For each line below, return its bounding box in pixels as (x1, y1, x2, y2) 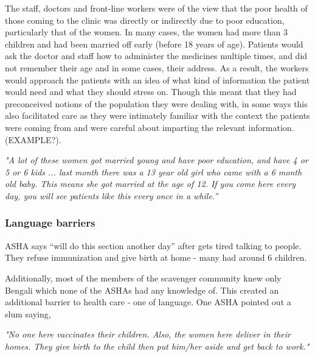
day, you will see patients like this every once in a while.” (5, 189, 218, 202)
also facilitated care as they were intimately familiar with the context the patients (5, 109, 310, 122)
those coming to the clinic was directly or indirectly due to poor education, (5, 13, 285, 26)
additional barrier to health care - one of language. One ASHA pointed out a (5, 295, 291, 308)
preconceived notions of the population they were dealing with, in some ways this (5, 97, 308, 110)
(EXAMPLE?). (5, 133, 61, 146)
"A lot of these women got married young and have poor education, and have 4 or (5, 154, 308, 166)
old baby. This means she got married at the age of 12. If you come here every (5, 177, 296, 190)
